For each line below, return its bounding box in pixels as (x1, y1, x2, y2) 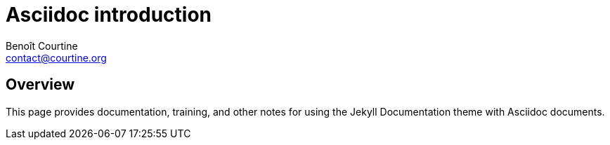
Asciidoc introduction (6, 3, 212, 27)
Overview (6, 76, 75, 94)
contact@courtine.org (6, 51, 107, 64)
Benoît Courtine (6, 39, 78, 52)
